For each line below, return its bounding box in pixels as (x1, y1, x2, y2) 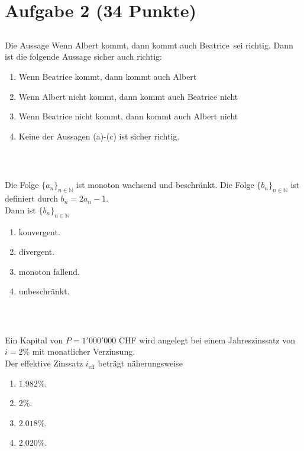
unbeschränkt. (18, 285, 70, 297)
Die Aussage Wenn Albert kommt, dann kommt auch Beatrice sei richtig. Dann (5, 38, 293, 51)
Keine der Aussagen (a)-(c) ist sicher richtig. (18, 129, 180, 142)
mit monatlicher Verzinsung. (32, 345, 135, 358)
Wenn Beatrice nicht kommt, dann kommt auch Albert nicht (18, 110, 238, 122)
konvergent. (18, 225, 60, 238)
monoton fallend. (18, 265, 80, 277)
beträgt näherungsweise (98, 357, 183, 369)
